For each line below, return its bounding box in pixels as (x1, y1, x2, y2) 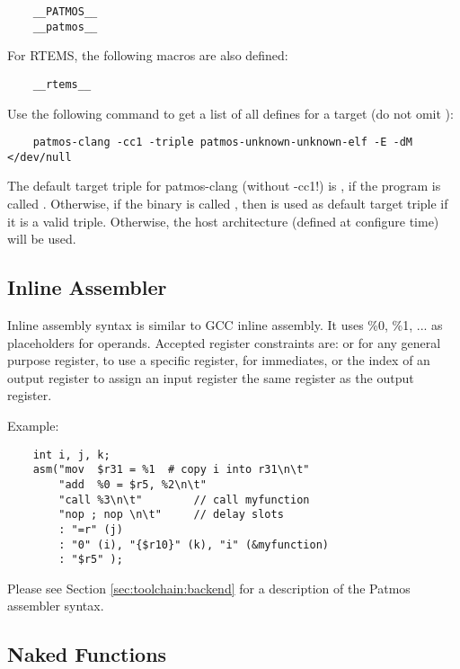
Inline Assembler (7, 273, 167, 301)
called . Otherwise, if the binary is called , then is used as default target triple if (7, 194, 448, 213)
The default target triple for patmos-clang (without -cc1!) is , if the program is (7, 176, 441, 195)
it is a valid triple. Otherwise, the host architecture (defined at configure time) (7, 211, 439, 230)
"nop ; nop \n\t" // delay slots (58, 508, 284, 522)
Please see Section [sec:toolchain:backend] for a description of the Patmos (7, 578, 411, 597)
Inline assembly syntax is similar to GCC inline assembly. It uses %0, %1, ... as (7, 316, 443, 334)
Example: (7, 416, 59, 435)
